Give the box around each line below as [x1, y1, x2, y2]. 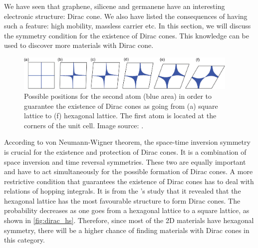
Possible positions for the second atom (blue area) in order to [24, 90, 212, 101]
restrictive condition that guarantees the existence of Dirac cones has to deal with [4, 176, 254, 186]
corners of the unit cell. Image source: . [24, 120, 144, 130]
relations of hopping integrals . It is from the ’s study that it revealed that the [4, 186, 241, 196]
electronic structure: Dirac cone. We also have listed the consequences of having [4, 10, 248, 21]
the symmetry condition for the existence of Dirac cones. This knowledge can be [4, 30, 249, 40]
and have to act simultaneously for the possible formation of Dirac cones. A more [4, 166, 253, 177]
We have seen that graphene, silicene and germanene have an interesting [4, 1, 225, 11]
